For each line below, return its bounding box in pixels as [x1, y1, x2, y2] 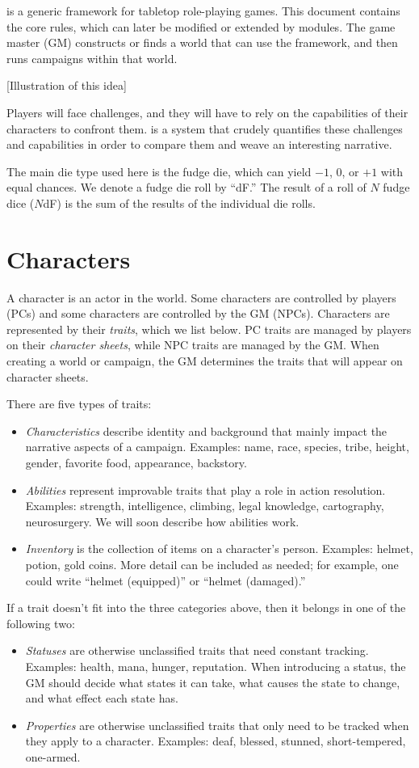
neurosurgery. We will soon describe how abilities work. [25, 513, 300, 530]
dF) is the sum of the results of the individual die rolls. [43, 194, 316, 211]
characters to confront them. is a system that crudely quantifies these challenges [6, 120, 403, 137]
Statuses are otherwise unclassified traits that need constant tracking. [25, 642, 369, 659]
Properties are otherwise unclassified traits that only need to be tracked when [25, 716, 409, 733]
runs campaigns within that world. [6, 49, 178, 66]
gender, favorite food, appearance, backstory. [25, 454, 247, 471]
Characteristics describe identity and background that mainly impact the [25, 422, 388, 439]
